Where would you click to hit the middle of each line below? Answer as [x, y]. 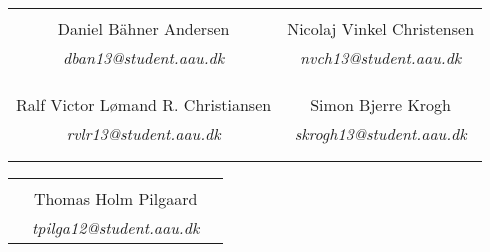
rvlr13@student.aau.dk [143, 133]
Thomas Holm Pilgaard [115, 198]
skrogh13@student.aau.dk [380, 133]
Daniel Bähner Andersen [143, 28]
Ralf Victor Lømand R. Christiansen [144, 104]
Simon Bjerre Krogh [381, 104]
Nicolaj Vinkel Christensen [381, 28]
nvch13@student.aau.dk [381, 57]
